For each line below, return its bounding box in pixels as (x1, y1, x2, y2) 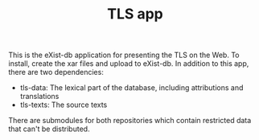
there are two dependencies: (8, 68, 105, 77)
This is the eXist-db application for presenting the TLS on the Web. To (8, 50, 240, 60)
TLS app (107, 5, 163, 23)
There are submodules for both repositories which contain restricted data (8, 116, 252, 126)
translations (19, 92, 60, 101)
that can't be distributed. (8, 124, 90, 134)
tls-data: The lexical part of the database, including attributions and (19, 83, 244, 93)
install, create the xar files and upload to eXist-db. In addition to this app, (8, 59, 249, 68)
